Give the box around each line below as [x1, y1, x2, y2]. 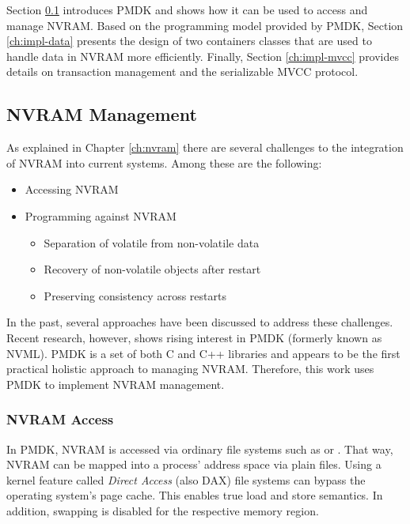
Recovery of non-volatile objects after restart [44, 261, 261, 277]
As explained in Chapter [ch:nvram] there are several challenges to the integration [6, 139, 404, 156]
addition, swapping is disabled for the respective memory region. [6, 502, 319, 518]
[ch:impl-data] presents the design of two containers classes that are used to [6, 32, 372, 49]
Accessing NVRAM [25, 181, 119, 198]
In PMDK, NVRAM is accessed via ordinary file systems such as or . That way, [6, 440, 393, 457]
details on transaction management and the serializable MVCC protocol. [6, 63, 359, 80]
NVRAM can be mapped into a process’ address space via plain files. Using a [6, 456, 382, 473]
